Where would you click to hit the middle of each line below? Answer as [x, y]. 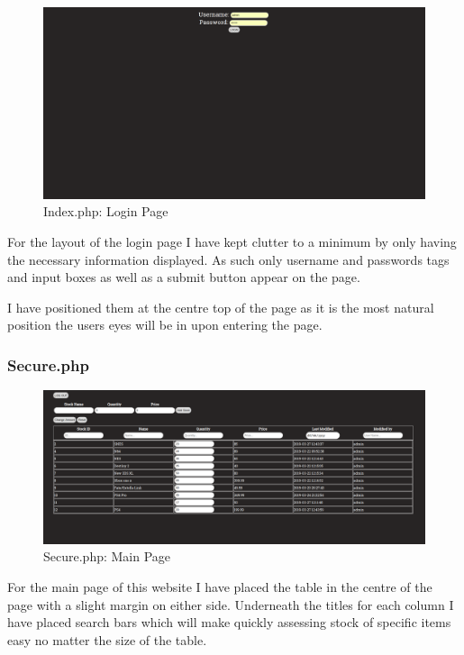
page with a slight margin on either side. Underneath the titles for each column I [231, 604]
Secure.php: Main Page [107, 556]
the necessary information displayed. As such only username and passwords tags [228, 259]
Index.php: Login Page [106, 211]
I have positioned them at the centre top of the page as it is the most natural [221, 307]
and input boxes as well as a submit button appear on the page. [184, 277]
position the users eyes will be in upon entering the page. [165, 325]
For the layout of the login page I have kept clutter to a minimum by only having [232, 242]
